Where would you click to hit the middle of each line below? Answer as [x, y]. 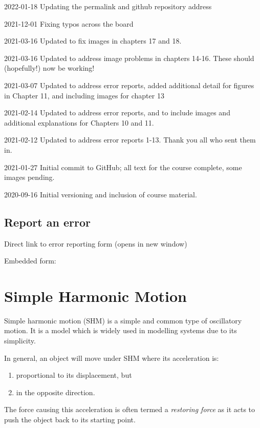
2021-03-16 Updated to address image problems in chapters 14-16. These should [129, 58]
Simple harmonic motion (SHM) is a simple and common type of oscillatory [123, 320]
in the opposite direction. [56, 392]
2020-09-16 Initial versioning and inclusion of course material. [101, 194]
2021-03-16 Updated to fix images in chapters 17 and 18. [93, 41]
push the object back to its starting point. [70, 419]
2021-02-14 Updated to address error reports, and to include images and [117, 113]
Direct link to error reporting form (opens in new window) [96, 243]
